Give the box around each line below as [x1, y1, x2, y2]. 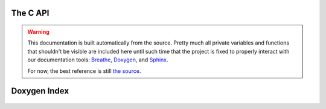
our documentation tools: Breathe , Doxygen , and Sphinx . [27, 56, 168, 63]
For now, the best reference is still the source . [27, 67, 141, 75]
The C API [11, 8, 50, 18]
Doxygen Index [11, 86, 69, 96]
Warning [27, 28, 50, 36]
